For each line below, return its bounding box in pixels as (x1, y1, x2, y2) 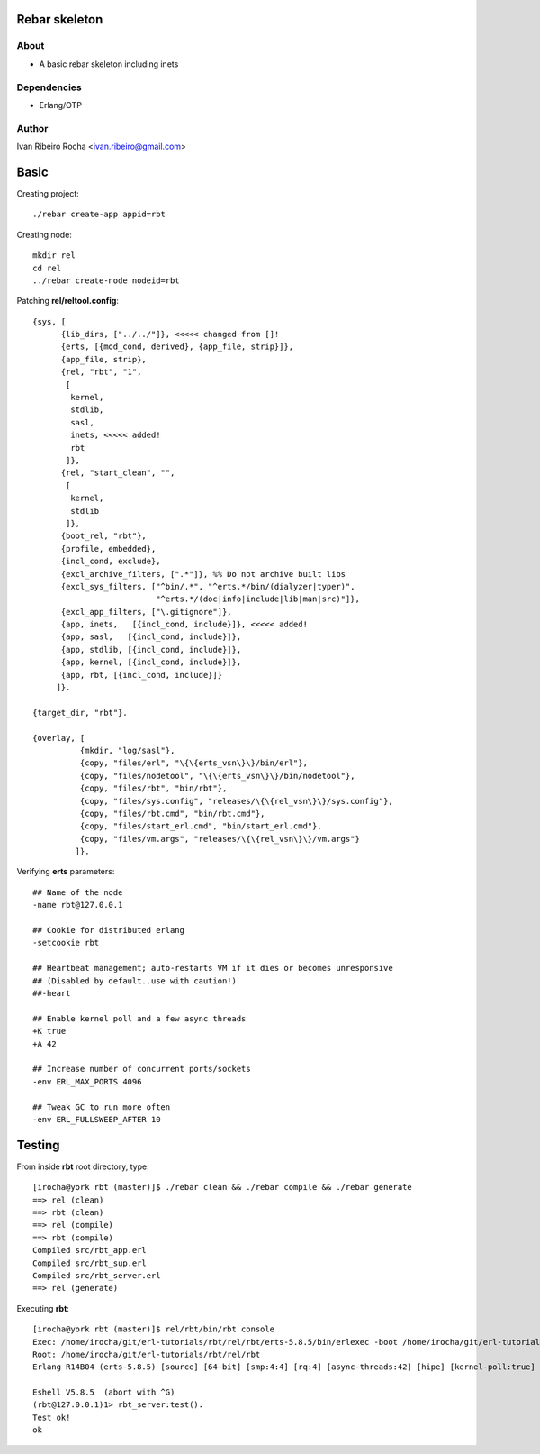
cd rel (32, 262, 62, 273)
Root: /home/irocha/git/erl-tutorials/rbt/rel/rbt (32, 1349, 261, 1359)
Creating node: (16, 229, 72, 240)
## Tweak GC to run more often (32, 1102, 171, 1112)
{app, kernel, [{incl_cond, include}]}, (60, 657, 242, 667)
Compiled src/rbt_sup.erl (32, 1257, 148, 1268)
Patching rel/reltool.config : (16, 296, 119, 306)
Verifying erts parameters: (16, 866, 115, 877)
